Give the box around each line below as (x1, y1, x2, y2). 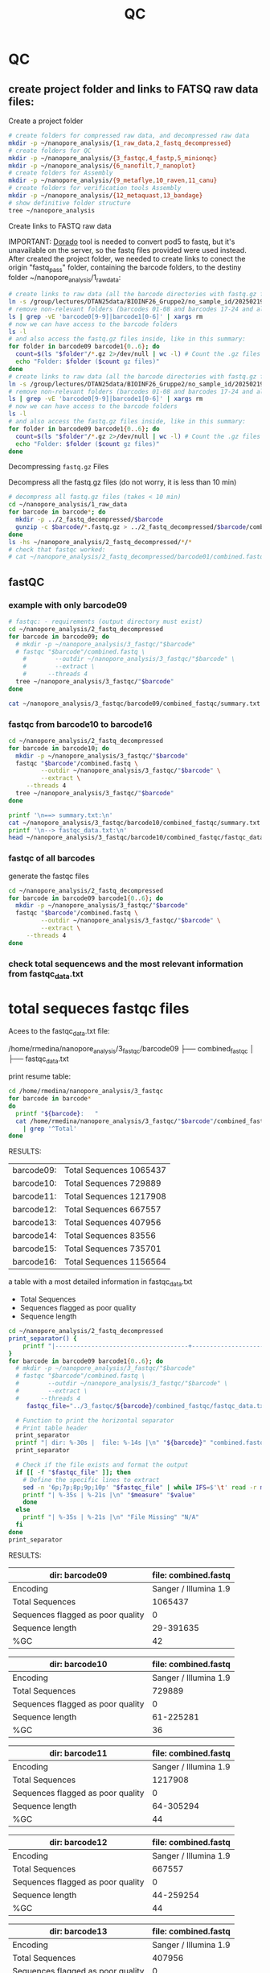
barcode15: (12, 1243, 57, 1254)
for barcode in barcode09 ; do (8, 633, 110, 641)
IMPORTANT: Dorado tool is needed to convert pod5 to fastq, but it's (8, 237, 235, 246)
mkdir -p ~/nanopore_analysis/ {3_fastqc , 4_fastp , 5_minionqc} (8, 154, 218, 162)
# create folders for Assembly (8, 169, 113, 177)
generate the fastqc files (8, 871, 90, 881)
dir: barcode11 (49, 1748, 108, 1759)
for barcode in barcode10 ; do (8, 744, 110, 753)
